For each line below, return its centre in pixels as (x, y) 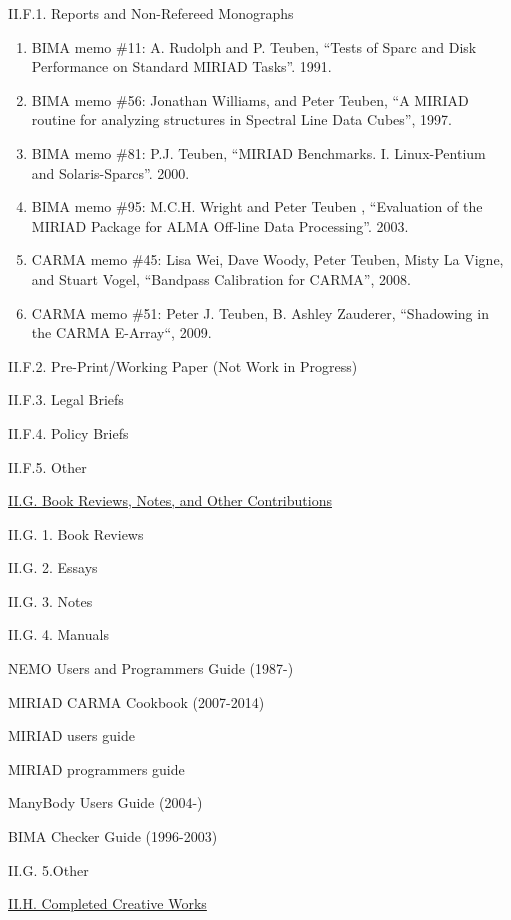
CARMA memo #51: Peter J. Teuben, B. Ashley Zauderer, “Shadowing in (260, 312)
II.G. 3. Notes (50, 600)
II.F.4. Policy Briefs (68, 432)
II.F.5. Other (47, 466)
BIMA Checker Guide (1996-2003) (113, 836)
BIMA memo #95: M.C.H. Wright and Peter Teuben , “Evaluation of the (257, 206)
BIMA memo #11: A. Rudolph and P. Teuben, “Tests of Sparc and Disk (254, 46)
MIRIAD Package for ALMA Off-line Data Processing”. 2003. (220, 225)
